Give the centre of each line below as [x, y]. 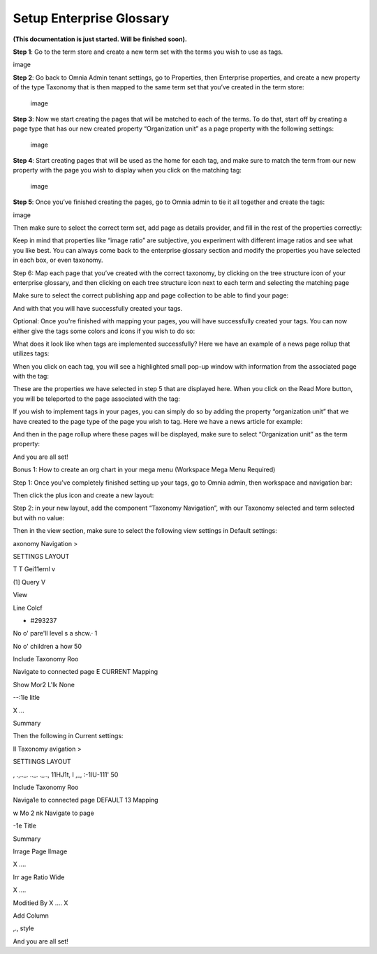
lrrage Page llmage [40, 851]
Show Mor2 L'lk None [44, 684]
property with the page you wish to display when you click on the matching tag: [127, 170]
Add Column [31, 916]
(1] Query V [29, 582]
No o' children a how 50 [47, 646]
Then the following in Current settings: [68, 736]
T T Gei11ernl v [34, 569]
